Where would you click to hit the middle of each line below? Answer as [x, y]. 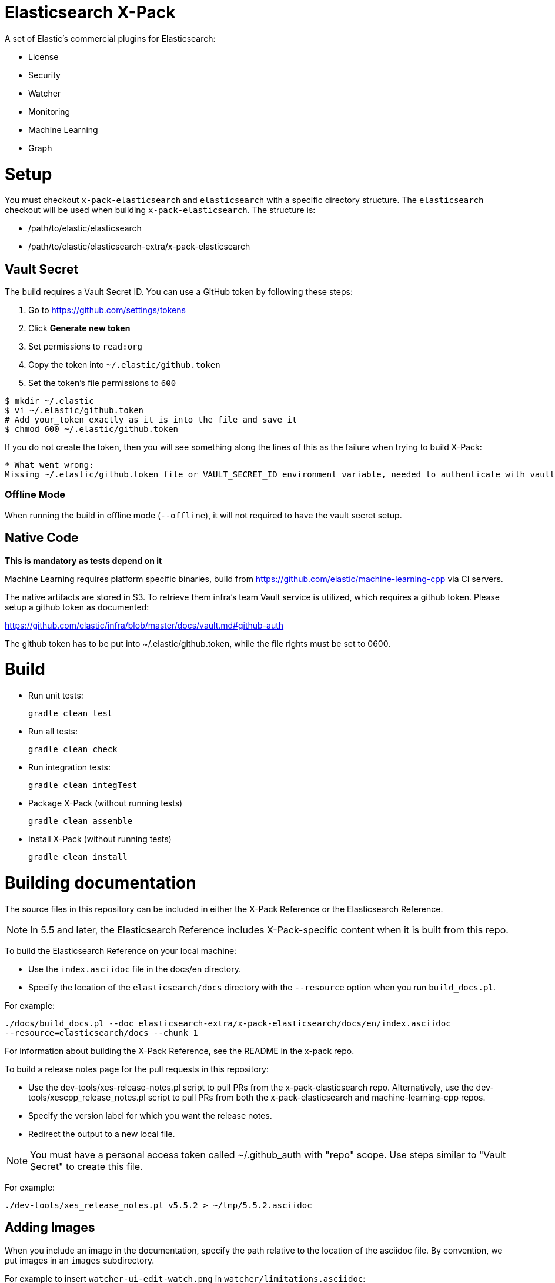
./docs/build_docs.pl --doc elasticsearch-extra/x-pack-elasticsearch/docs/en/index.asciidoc [228, 1023]
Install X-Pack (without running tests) [100, 839]
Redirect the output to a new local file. [102, 1134]
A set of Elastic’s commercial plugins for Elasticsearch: [110, 38]
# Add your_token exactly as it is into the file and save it [151, 420]
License [44, 56]
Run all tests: [53, 732]
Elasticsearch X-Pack [90, 12]
